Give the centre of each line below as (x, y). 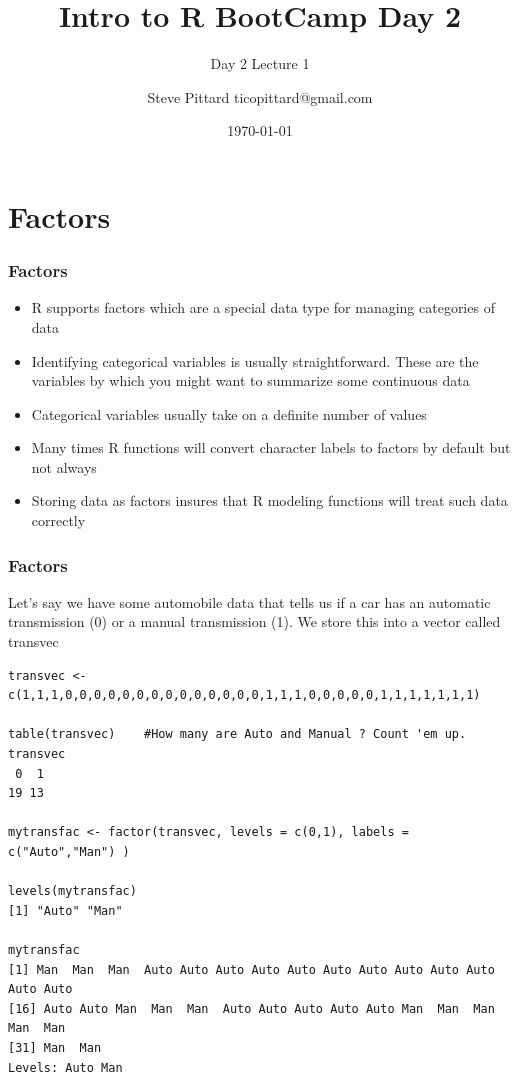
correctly (58, 520)
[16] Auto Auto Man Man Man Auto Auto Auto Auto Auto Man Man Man (251, 1008)
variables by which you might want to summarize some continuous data (250, 380)
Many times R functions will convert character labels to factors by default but (271, 447)
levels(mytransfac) (72, 891)
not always (64, 466)
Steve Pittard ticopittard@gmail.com (260, 96)
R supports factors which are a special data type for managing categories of (263, 307)
